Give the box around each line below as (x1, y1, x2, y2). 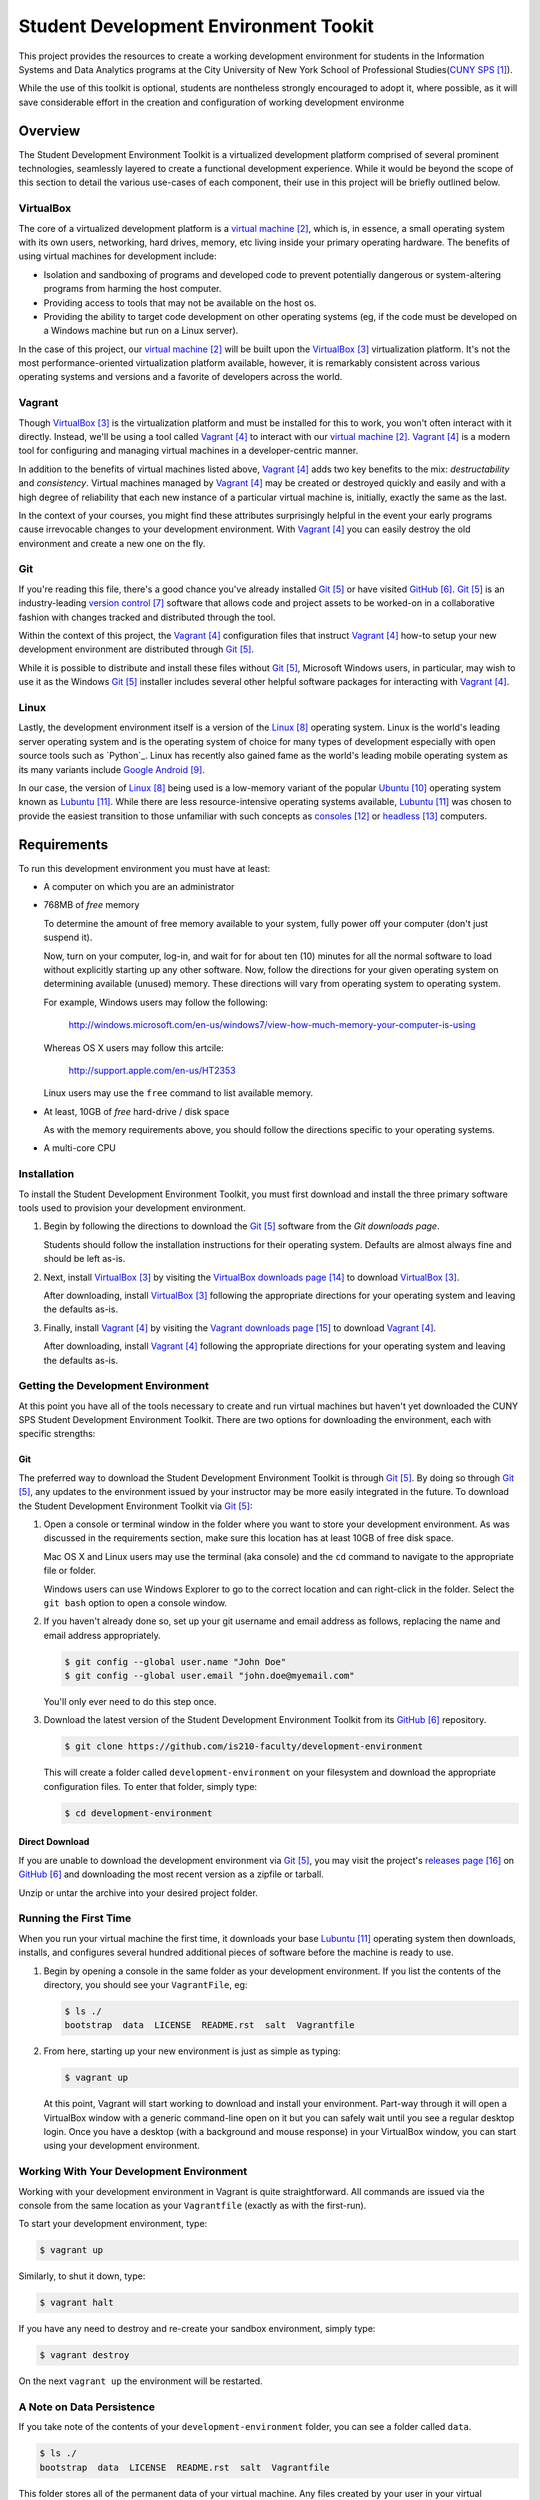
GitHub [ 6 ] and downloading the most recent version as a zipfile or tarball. (18, 1868, 324, 1880)
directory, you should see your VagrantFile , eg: (43, 1978, 248, 1990)
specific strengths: (18, 1428, 96, 1440)
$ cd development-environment (64, 1807, 213, 1819)
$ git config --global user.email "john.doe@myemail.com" (64, 1670, 355, 1682)
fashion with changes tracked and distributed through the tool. (18, 611, 276, 623)
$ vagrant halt (39, 2297, 114, 2309)
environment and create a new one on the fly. (18, 537, 206, 549)
